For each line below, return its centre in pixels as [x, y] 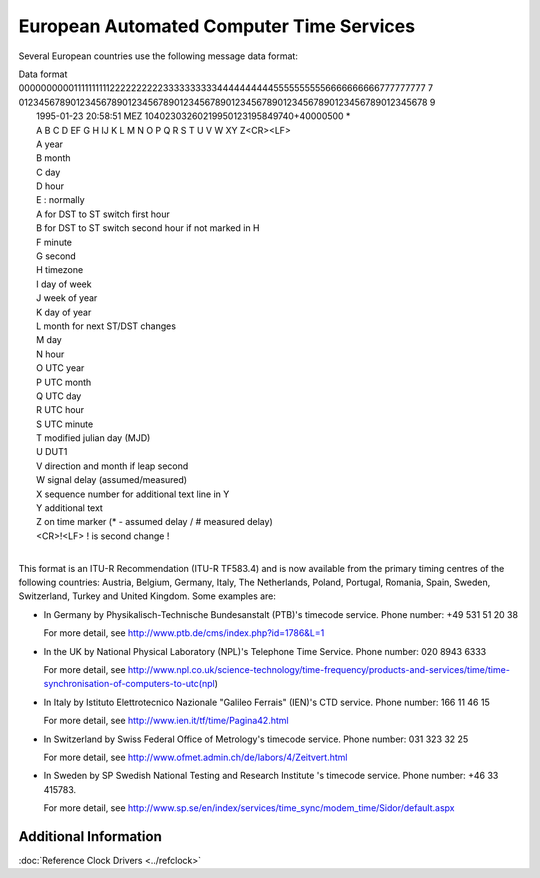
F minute [54, 242]
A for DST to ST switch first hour [103, 214]
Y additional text [70, 508]
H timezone [60, 270]
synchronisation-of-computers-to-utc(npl [129, 684]
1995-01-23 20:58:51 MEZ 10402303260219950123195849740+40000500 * [193, 116]
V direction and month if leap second [112, 466]
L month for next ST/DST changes [106, 326]
